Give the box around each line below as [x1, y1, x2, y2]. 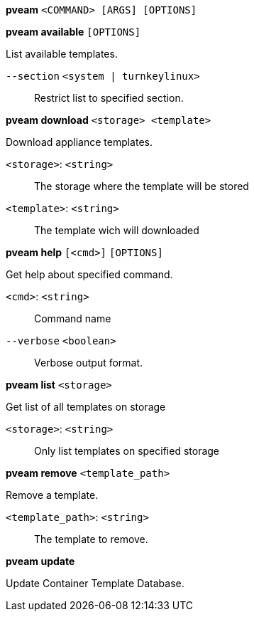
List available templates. [6, 48, 118, 60]
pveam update [6, 555, 75, 567]
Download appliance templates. [6, 136, 153, 148]
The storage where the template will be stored [34, 180, 249, 192]
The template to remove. [34, 533, 148, 545]
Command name [34, 312, 111, 325]
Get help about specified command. [6, 268, 173, 280]
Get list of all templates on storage [6, 401, 166, 413]
